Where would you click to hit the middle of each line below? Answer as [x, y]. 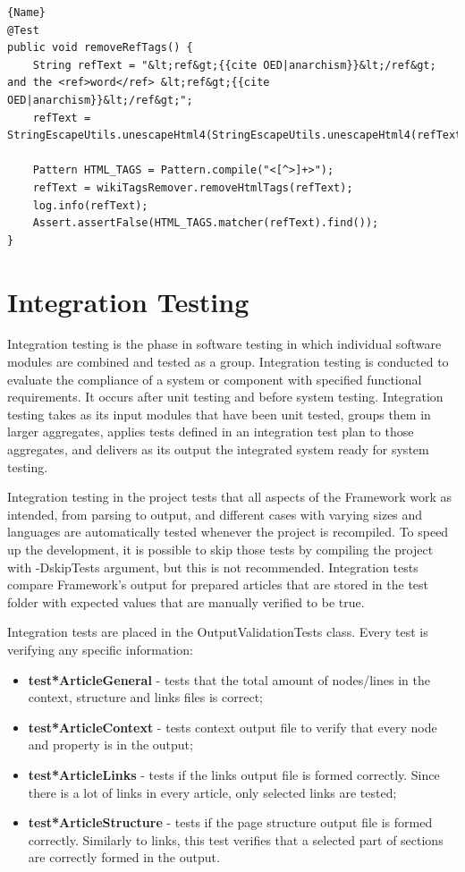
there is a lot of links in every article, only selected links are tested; [212, 792]
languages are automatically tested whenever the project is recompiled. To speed [228, 532]
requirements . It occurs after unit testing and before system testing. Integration [225, 397]
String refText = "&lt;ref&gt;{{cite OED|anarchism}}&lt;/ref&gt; [234, 65]
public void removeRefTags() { [100, 48]
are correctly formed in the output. [124, 857]
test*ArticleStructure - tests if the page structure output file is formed [230, 822]
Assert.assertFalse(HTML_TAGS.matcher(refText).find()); [206, 223]
